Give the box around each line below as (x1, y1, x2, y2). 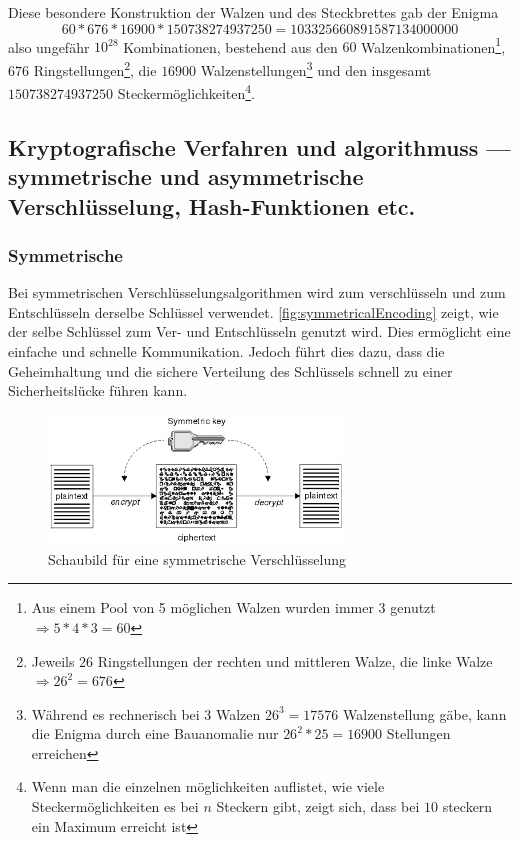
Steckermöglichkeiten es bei (31, 796, 199, 817)
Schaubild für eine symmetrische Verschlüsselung (48, 548, 347, 569)
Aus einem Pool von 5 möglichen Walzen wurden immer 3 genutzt (31, 597, 436, 618)
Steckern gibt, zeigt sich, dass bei (216, 796, 420, 817)
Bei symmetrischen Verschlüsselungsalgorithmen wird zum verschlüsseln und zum (8, 282, 506, 303)
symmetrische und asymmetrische (8, 161, 364, 192)
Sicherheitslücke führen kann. (8, 380, 188, 401)
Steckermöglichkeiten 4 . (117, 80, 255, 103)
